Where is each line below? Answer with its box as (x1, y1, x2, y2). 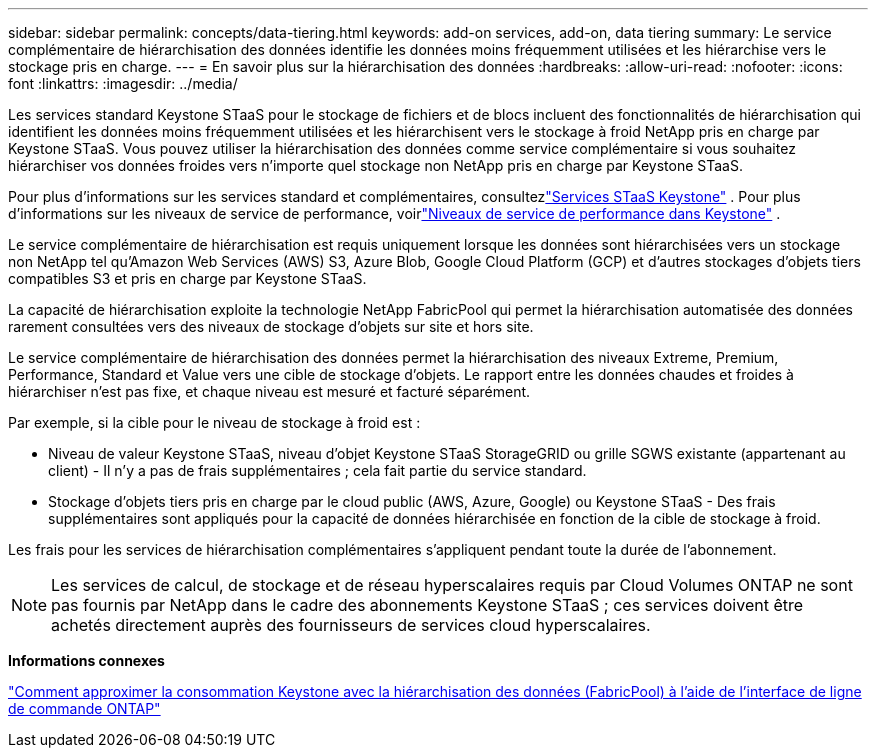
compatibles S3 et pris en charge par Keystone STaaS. (8, 270, 367, 287)
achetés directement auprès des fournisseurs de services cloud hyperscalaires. (51, 615, 651, 635)
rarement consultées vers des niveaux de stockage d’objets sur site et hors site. (8, 318, 534, 335)
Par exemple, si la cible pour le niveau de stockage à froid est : (8, 414, 421, 431)
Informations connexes (8, 652, 165, 669)
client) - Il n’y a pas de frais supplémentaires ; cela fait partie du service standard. (48, 462, 587, 479)
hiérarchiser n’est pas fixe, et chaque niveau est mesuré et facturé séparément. (8, 383, 531, 400)
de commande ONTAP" (8, 700, 161, 717)
